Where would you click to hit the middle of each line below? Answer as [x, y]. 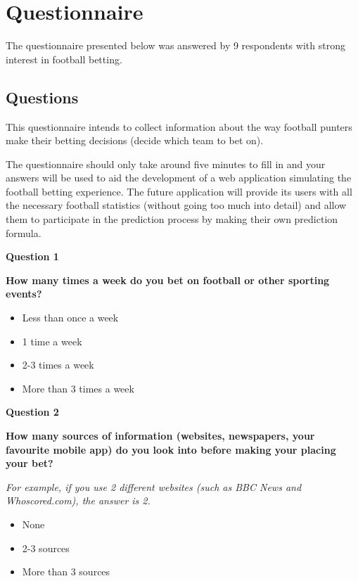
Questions [42, 97]
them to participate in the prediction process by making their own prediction [172, 219]
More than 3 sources [66, 572]
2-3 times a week [58, 365]
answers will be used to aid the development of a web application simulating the [179, 178]
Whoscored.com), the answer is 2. [78, 500]
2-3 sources [46, 548]
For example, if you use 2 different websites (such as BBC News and [154, 486]
